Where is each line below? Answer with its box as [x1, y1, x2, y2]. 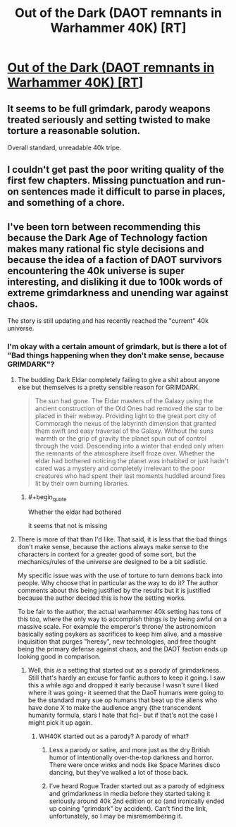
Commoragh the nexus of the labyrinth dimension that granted [35, 419, 216, 427]
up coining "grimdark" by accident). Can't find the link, [49, 804, 208, 813]
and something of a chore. [7, 197, 125, 209]
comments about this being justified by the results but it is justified [17, 587, 211, 595]
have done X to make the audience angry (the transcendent [27, 704, 201, 712]
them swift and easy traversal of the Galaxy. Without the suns [35, 427, 213, 435]
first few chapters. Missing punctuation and [7, 175, 204, 187]
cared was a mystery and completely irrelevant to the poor [35, 464, 206, 472]
